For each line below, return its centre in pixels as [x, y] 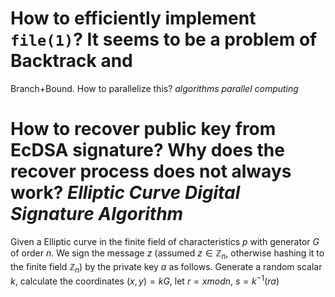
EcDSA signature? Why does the [147, 150]
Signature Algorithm [97, 214]
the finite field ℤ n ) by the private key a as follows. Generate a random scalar [166, 267]
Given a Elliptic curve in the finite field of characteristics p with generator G [165, 241]
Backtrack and [71, 61]
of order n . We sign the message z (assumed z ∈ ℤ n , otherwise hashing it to [167, 254]
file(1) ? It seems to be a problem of [164, 39]
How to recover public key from [143, 129]
